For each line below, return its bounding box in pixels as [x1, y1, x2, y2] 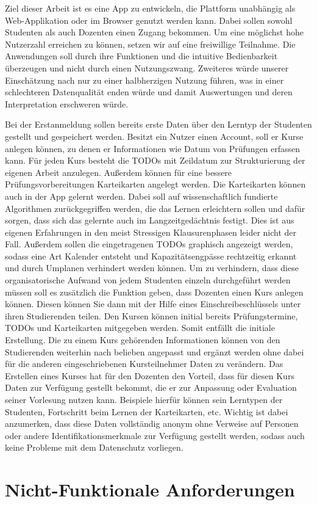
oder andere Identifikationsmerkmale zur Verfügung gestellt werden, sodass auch [5, 429, 305, 441]
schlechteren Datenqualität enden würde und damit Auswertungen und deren [5, 85, 293, 98]
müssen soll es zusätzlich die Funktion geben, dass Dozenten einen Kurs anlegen [5, 285, 304, 298]
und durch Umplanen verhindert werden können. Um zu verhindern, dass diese [5, 261, 299, 274]
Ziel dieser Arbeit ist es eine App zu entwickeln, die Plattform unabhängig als [5, 2, 296, 14]
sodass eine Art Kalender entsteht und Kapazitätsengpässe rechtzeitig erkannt [5, 249, 297, 262]
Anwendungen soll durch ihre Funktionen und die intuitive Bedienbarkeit [5, 49, 278, 62]
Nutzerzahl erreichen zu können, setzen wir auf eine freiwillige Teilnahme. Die [5, 37, 296, 50]
